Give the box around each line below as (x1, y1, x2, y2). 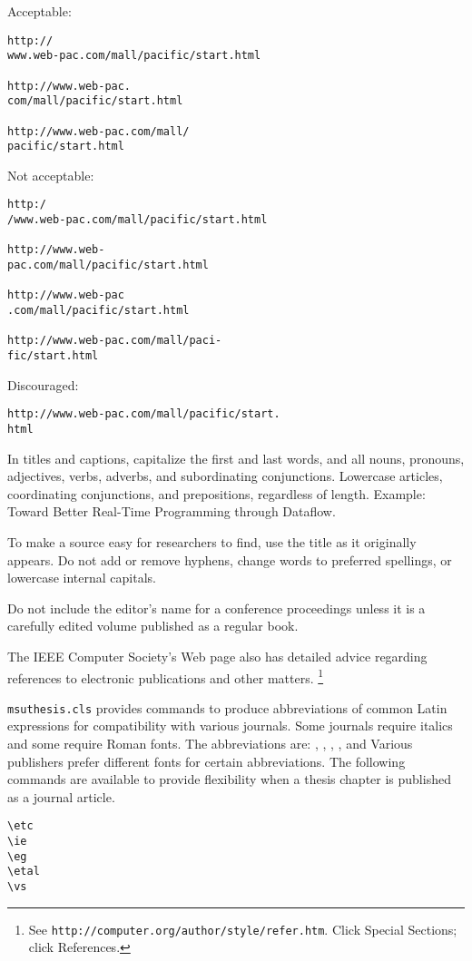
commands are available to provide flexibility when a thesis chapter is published (7, 770, 451, 789)
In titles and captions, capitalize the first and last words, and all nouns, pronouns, (7, 448, 465, 467)
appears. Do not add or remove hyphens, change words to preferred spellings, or (7, 550, 452, 569)
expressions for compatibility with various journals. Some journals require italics (7, 716, 453, 735)
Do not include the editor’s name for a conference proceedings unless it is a (7, 598, 426, 617)
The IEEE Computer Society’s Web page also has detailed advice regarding (7, 646, 428, 665)
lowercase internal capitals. (7, 568, 156, 587)
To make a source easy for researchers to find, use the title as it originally (7, 532, 417, 551)
